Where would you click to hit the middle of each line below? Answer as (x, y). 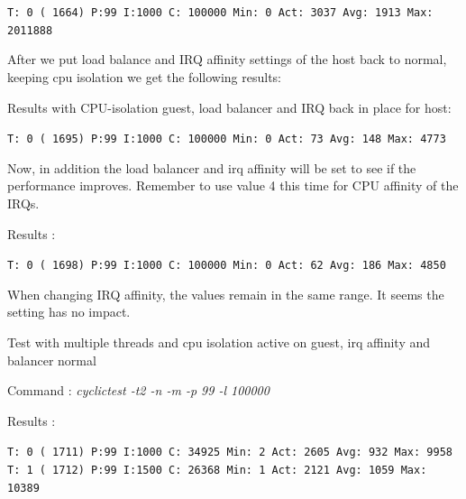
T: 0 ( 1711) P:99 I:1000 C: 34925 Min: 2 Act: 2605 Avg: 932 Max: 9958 (230, 453)
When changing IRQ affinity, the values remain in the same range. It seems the (226, 294)
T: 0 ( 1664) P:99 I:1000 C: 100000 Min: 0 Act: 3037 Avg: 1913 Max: (220, 13)
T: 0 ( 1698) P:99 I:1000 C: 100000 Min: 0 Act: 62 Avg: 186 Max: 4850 (227, 266)
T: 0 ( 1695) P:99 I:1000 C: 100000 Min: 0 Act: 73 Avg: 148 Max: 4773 (227, 139)
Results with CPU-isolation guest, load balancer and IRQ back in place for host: (229, 107)
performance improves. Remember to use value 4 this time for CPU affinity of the (233, 185)
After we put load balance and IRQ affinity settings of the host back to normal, (227, 59)
